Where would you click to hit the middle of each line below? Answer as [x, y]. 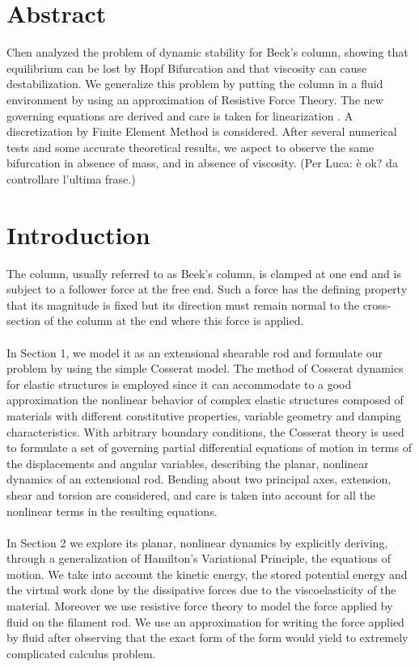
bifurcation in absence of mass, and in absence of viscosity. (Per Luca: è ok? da [202, 163]
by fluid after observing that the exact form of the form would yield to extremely [207, 637]
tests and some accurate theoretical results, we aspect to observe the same [190, 147]
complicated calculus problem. [81, 653]
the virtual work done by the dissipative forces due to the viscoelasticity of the [201, 590]
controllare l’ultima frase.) [71, 178]
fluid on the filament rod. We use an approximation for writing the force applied [205, 621]
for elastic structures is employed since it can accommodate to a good [179, 384]
